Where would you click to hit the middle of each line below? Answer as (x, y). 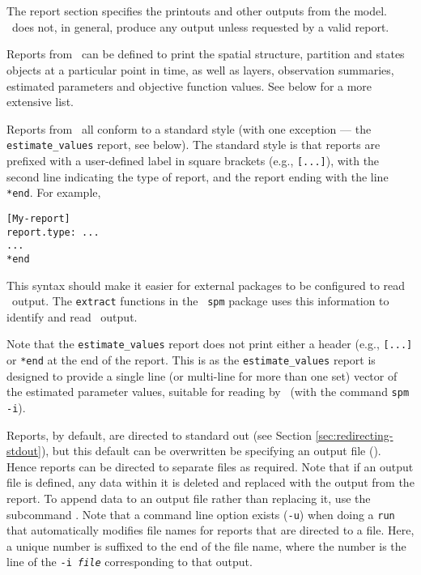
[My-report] (38, 218)
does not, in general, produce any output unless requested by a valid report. (200, 26)
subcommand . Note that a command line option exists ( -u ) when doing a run (201, 514)
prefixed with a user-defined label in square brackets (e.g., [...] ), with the (193, 160)
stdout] (24, 451)
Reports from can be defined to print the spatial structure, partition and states (206, 54)
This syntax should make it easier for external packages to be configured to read (206, 285)
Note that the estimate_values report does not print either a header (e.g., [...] (210, 344)
